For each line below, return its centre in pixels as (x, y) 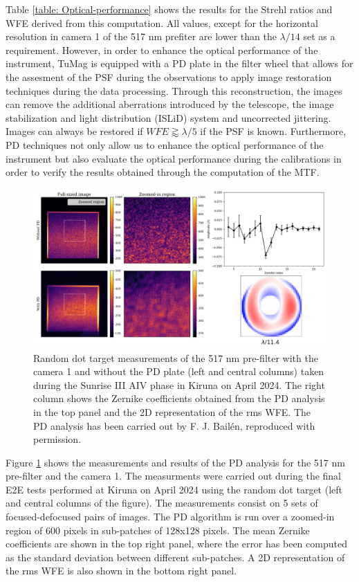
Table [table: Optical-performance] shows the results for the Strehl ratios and (169, 9)
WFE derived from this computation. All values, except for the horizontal (162, 22)
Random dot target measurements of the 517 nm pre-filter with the (176, 357)
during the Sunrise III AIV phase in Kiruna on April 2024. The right (179, 384)
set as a (319, 36)
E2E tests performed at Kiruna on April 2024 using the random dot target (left (174, 489)
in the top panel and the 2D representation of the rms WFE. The (172, 411)
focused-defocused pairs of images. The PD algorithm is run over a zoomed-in (170, 517)
